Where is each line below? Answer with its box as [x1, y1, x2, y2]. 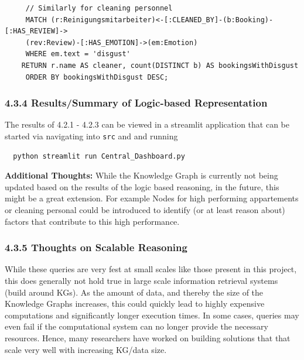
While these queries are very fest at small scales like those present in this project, [5, 263, 297, 275]
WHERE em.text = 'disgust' [25, 50, 131, 59]
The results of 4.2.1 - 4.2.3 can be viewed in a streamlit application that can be [5, 118, 290, 131]
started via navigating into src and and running [5, 129, 178, 142]
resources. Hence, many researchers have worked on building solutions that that [5, 331, 291, 344]
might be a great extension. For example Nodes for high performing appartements [5, 192, 299, 204]
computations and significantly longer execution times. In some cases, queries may [5, 308, 299, 321]
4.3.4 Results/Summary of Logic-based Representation [5, 95, 268, 110]
